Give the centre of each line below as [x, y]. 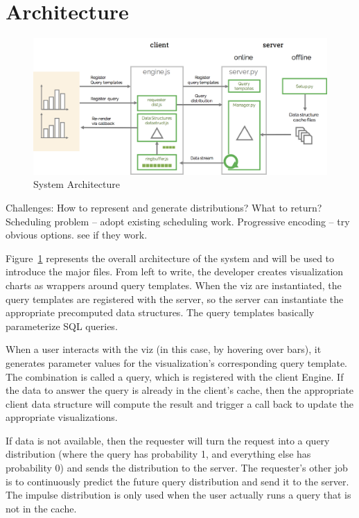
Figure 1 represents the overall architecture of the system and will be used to [170, 258]
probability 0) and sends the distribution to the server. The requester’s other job [177, 468]
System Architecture [77, 184]
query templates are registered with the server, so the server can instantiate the [175, 299]
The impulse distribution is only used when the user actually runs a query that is [178, 495]
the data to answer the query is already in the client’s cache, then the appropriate [180, 390]
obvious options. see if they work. [77, 235]
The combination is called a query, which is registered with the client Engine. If [175, 376]
